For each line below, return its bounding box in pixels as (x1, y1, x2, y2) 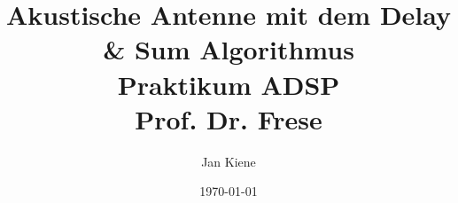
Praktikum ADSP (117, 66, 340, 102)
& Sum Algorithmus (103, 31, 354, 67)
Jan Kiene (201, 152, 256, 170)
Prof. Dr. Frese (135, 100, 322, 137)
